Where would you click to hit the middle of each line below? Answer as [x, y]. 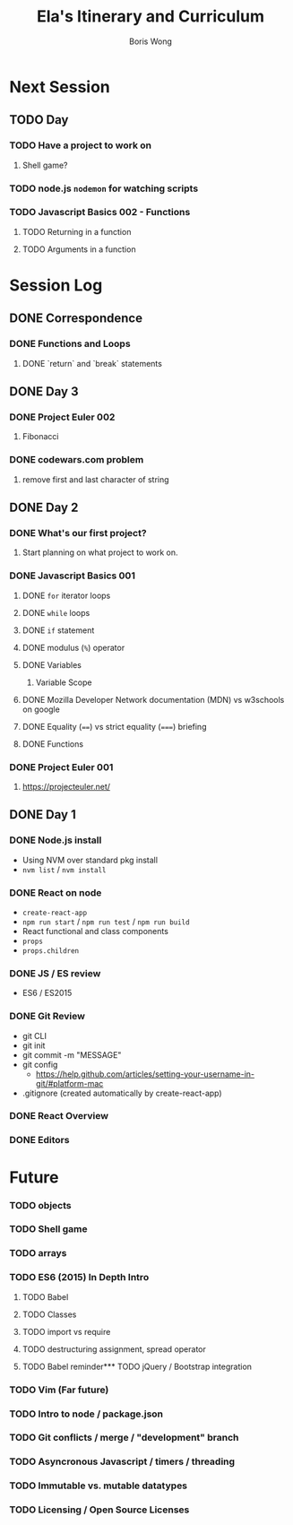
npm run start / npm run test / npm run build [106, 922]
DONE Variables [52, 664]
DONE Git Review [47, 1017]
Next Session [60, 87]
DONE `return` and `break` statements [92, 363]
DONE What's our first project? [78, 533]
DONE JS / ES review [55, 973]
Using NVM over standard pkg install [90, 860]
